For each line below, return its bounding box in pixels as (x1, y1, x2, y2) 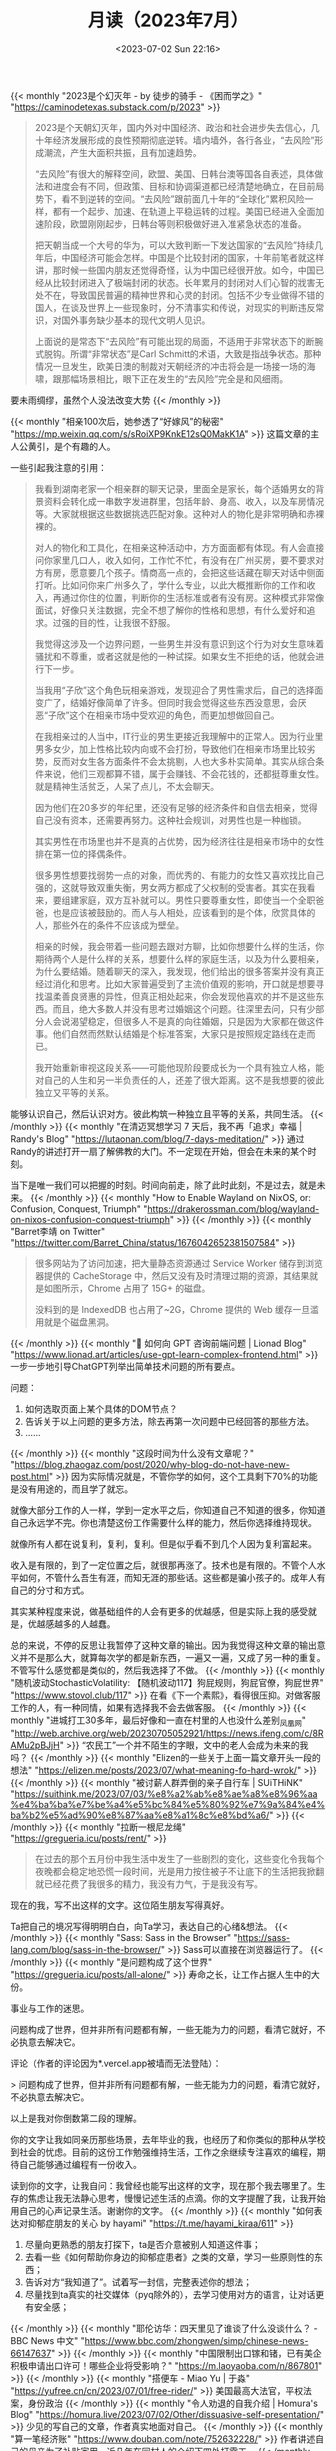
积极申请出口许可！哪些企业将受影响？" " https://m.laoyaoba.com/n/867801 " (10, 2359, 323, 2371)
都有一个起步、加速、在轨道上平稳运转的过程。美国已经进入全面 (52, 205, 316, 217)
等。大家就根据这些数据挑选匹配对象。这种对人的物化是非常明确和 (34, 507, 307, 520)
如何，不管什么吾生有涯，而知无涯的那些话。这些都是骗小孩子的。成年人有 (18, 1571, 326, 1583)
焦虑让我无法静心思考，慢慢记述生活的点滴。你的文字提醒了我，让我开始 (27, 2192, 326, 2204)
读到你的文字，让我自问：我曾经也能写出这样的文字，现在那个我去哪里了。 (10, 2179, 317, 2191)
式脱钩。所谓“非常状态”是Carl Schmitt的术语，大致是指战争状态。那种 (34, 347, 322, 360)
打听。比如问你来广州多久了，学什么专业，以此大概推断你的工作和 (34, 579, 307, 591)
